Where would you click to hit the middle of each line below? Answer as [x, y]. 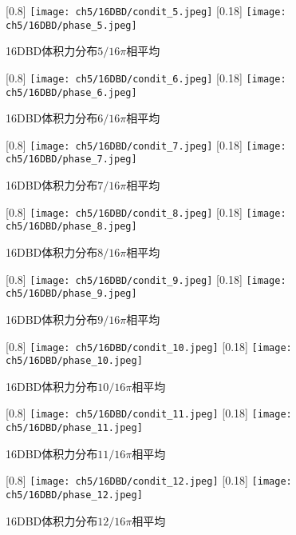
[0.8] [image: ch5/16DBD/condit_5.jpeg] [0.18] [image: [146, 10]
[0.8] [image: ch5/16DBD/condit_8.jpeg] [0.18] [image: [146, 212]
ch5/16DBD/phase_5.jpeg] [71, 25]
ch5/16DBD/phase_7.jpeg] [71, 160]
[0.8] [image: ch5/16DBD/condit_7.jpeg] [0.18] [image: [146, 144]
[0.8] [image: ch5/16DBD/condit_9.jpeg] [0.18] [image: [146, 279]
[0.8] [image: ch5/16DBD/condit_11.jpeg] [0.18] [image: [149, 413]
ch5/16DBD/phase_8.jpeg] [71, 227]
